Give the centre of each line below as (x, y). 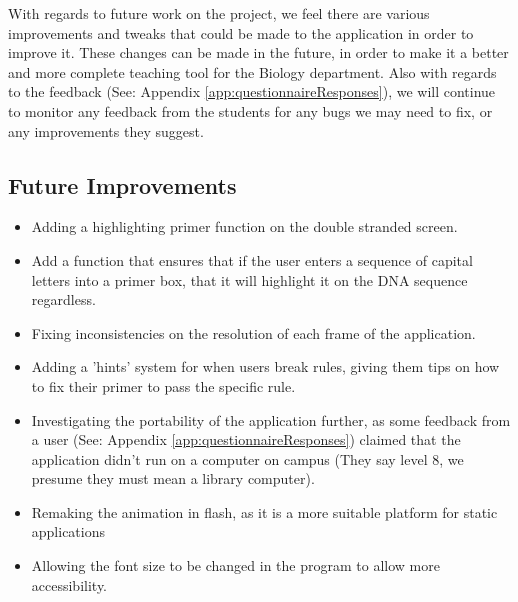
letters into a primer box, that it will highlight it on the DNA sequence (249, 279)
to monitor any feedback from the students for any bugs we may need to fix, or (250, 110)
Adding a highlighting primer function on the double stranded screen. (244, 226)
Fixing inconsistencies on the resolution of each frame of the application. (253, 332)
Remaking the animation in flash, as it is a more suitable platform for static (264, 511)
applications (68, 531)
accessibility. (69, 584)
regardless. (63, 299)
